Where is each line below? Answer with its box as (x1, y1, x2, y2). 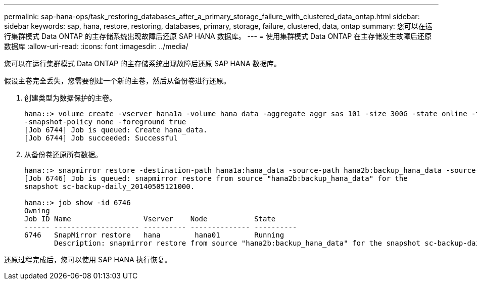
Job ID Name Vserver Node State (24, 215, 276, 223)
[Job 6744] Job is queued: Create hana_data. (24, 126, 208, 134)
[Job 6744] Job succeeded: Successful (24, 134, 178, 142)
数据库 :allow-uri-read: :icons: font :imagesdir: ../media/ (4, 42, 188, 51)
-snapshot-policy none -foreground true (24, 118, 186, 126)
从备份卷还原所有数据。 (24, 150, 102, 159)
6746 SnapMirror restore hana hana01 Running (24, 231, 284, 239)
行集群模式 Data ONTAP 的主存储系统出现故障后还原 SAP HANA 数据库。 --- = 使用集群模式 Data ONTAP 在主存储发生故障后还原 (4, 32, 432, 40)
